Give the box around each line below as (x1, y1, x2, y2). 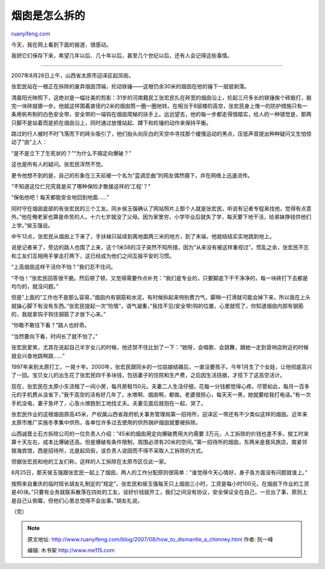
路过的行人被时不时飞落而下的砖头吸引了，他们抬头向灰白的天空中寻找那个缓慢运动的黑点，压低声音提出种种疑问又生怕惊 (11, 130, 312, 138)
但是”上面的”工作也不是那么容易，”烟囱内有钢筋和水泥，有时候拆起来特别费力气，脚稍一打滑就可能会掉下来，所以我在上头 (11, 294, 311, 301)
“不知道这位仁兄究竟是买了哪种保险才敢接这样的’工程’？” (11, 183, 150, 190)
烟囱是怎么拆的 (11, 9, 85, 22)
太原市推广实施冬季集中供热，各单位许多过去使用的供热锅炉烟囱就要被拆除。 (11, 419, 201, 426)
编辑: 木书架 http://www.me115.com (27, 547, 115, 554)
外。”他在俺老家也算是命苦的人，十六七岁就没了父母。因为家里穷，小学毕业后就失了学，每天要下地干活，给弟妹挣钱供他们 (11, 214, 312, 221)
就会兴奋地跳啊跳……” (11, 352, 65, 359)
